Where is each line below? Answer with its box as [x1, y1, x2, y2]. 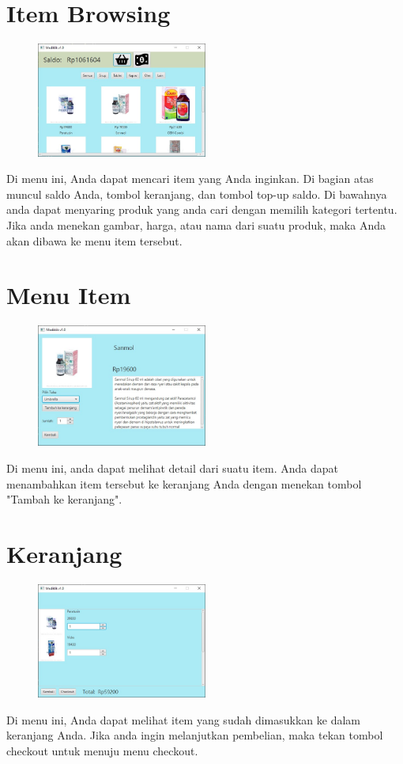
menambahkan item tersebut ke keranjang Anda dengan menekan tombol [6, 475, 362, 492]
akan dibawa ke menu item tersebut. [6, 232, 183, 249]
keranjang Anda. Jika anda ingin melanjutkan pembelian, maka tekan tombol [6, 727, 383, 743]
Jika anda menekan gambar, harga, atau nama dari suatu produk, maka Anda [6, 216, 386, 233]
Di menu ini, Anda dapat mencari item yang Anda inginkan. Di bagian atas [6, 170, 374, 187]
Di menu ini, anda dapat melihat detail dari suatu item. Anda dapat [6, 459, 338, 476]
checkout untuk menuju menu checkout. [6, 742, 198, 758]
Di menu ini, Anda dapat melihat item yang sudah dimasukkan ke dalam [6, 711, 360, 728]
